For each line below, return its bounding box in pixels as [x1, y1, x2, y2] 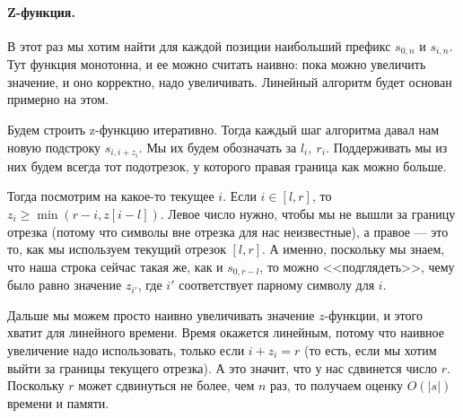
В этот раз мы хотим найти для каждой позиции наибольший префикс [7, 36, 391, 55]
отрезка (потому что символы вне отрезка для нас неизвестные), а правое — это [7, 222, 449, 240]
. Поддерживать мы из [326, 137, 448, 156]
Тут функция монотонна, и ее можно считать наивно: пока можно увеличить [7, 55, 426, 74]
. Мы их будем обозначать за [138, 137, 297, 156]
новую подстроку [7, 137, 101, 156]
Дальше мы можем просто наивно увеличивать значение [7, 305, 315, 324]
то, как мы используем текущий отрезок [7, 239, 226, 258]
